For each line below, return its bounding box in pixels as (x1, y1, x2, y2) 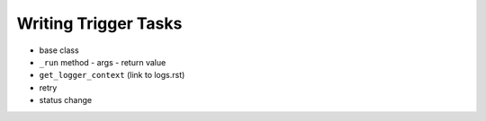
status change (39, 95, 93, 106)
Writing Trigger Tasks (16, 13, 183, 33)
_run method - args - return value (39, 56, 166, 67)
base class (39, 45, 80, 56)
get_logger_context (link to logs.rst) (39, 70, 185, 81)
